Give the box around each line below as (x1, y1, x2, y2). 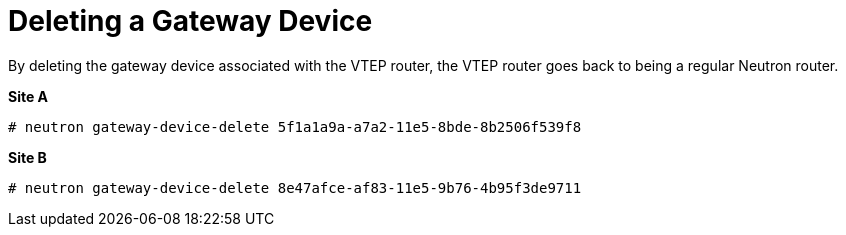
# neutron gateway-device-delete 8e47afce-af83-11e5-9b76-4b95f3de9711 (8, 179, 582, 196)
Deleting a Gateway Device (8, 4, 373, 38)
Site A (8, 87, 49, 105)
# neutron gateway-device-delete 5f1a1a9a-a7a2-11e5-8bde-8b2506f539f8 (8, 118, 582, 135)
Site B (8, 148, 47, 166)
